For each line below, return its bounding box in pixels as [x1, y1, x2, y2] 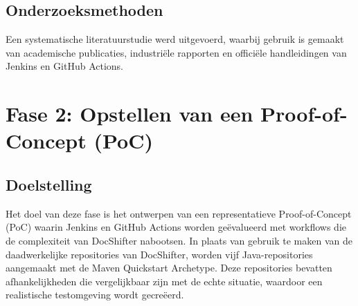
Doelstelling [6, 173, 92, 195]
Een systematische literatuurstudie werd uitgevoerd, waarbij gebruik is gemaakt [6, 32, 344, 46]
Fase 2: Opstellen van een [6, 99, 253, 128]
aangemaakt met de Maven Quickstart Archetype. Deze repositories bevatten [6, 260, 332, 275]
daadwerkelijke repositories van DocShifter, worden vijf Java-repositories [6, 247, 313, 261]
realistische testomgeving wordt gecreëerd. [6, 287, 184, 302]
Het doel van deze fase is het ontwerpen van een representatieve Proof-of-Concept [6, 206, 352, 220]
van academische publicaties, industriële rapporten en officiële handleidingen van [6, 45, 347, 59]
